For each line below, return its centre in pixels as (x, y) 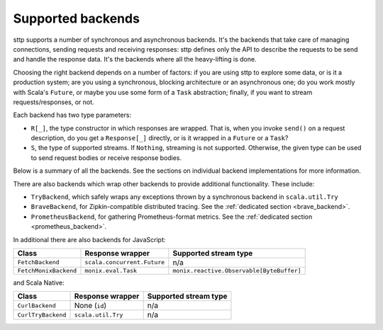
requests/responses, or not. (54, 102)
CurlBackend (37, 306)
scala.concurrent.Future (125, 262)
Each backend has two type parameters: (72, 115)
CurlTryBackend (42, 315)
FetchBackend (38, 262)
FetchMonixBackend (47, 270)
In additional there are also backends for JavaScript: (89, 239)
